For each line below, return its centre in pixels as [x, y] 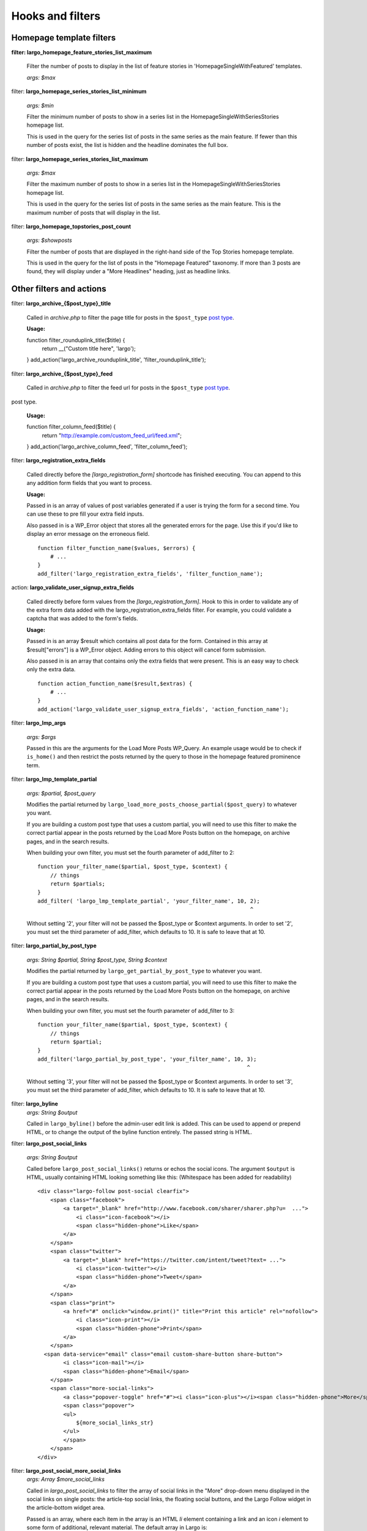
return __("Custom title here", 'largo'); [89, 348]
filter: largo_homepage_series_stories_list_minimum [79, 91]
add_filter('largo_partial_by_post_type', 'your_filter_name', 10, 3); [147, 1059]
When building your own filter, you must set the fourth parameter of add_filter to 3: [131, 1010]
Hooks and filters [56, 16]
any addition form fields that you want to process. [89, 483]
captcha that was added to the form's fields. [82, 619]
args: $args [41, 737]
